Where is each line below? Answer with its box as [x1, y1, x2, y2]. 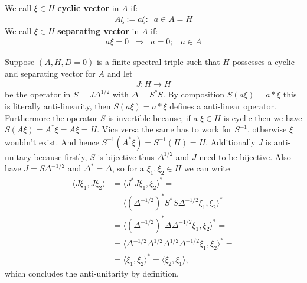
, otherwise [247, 123, 287, 135]
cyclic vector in [57, 2, 119, 14]
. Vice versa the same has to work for [97, 123, 232, 135]
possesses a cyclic [232, 56, 295, 68]
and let [107, 67, 133, 79]
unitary [5, 150, 31, 162]
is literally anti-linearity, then [5, 100, 111, 112]
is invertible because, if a [108, 111, 198, 123]
